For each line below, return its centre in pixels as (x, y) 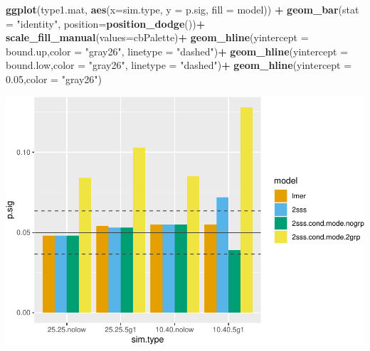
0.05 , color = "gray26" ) (54, 79)
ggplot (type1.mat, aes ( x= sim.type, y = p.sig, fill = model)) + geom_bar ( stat (183, 9)
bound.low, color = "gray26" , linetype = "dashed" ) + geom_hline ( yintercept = (179, 65)
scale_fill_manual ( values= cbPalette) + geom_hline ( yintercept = (157, 37)
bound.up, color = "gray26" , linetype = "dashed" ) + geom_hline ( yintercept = (177, 51)
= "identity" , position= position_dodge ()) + (106, 23)
